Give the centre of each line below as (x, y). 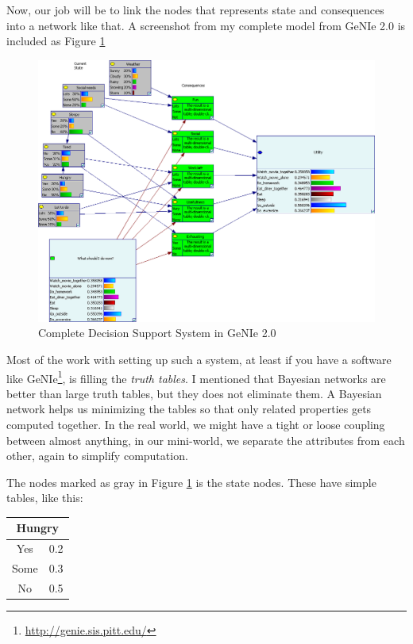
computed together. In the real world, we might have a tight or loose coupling (196, 424)
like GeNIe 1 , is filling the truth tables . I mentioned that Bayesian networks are (196, 377)
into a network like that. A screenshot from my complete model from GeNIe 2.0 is (206, 25)
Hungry (38, 528)
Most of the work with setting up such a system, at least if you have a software (199, 359)
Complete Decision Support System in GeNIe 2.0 (157, 333)
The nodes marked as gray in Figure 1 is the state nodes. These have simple (191, 482)
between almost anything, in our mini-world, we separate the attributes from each (206, 440)
